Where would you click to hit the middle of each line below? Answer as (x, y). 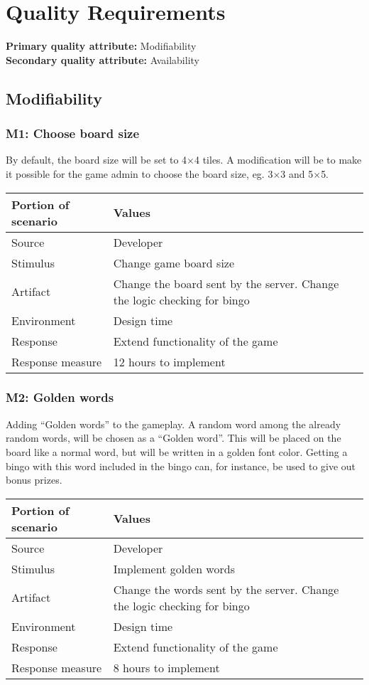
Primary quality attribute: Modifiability (101, 46)
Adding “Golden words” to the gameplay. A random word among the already (174, 424)
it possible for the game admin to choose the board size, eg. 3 (139, 173)
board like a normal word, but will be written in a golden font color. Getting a (177, 451)
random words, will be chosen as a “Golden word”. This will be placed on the (174, 438)
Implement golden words (174, 568)
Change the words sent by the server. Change (226, 589)
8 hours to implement (166, 667)
